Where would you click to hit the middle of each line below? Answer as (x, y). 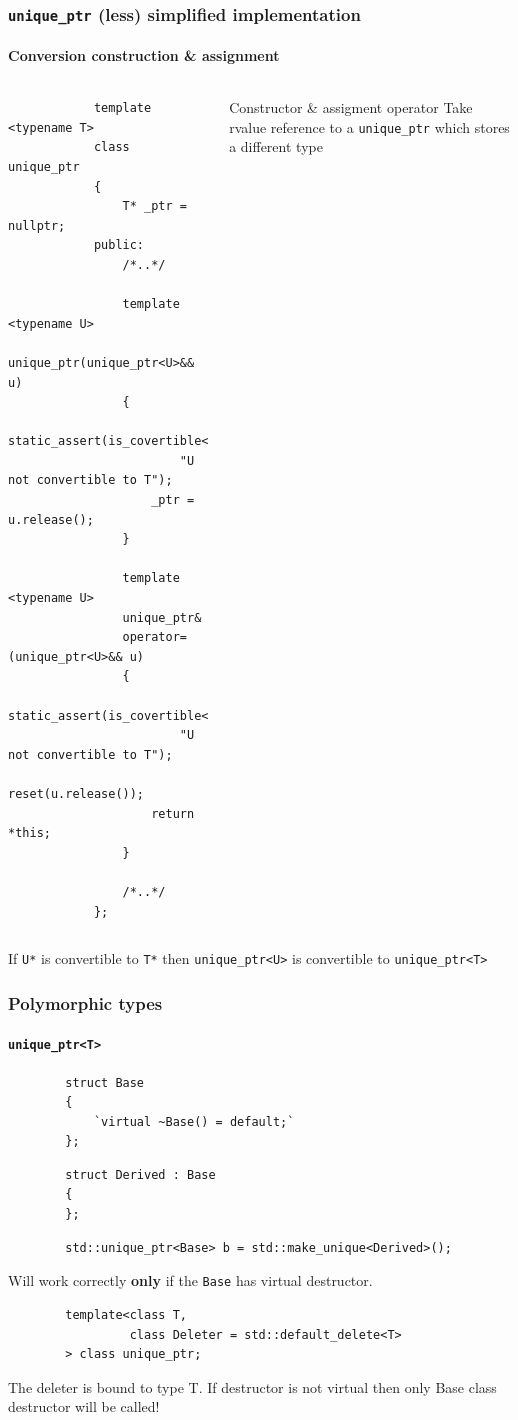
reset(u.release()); (76, 793)
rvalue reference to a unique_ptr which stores (369, 126)
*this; (29, 833)
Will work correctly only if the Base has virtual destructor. (190, 1280)
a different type (276, 146)
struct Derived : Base (140, 1174)
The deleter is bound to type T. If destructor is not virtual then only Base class (252, 1386)
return (173, 813)
